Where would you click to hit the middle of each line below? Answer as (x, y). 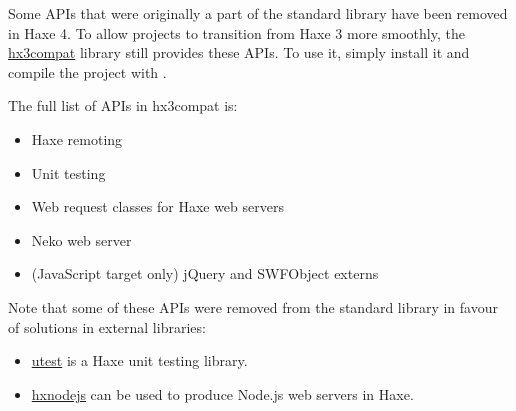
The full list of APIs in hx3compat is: (123, 105)
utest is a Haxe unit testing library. (139, 360)
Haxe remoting (77, 138)
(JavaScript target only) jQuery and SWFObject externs (205, 273)
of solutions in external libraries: (107, 326)
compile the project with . (87, 71)
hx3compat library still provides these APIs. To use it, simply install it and (239, 52)
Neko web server (81, 239)
